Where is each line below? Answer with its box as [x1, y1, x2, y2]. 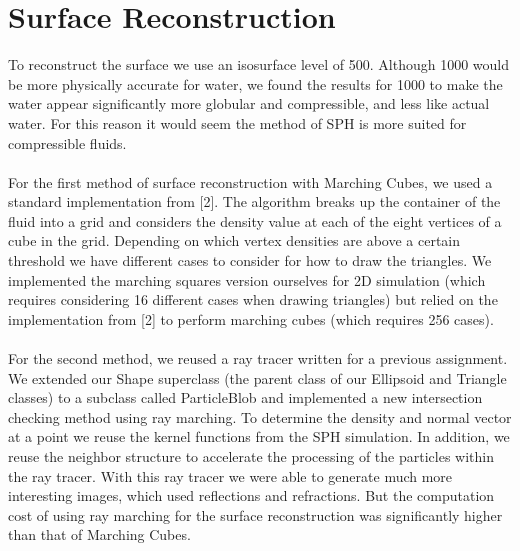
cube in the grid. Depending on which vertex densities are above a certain [8, 230, 461, 251]
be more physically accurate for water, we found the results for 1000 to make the [8, 73, 503, 94]
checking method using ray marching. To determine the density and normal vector [8, 406, 512, 427]
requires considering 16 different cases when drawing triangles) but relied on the [8, 289, 498, 310]
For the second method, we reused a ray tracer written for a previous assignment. [8, 348, 508, 369]
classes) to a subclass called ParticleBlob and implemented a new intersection [8, 387, 483, 408]
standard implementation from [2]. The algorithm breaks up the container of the [8, 191, 501, 212]
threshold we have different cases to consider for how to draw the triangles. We [8, 250, 492, 271]
